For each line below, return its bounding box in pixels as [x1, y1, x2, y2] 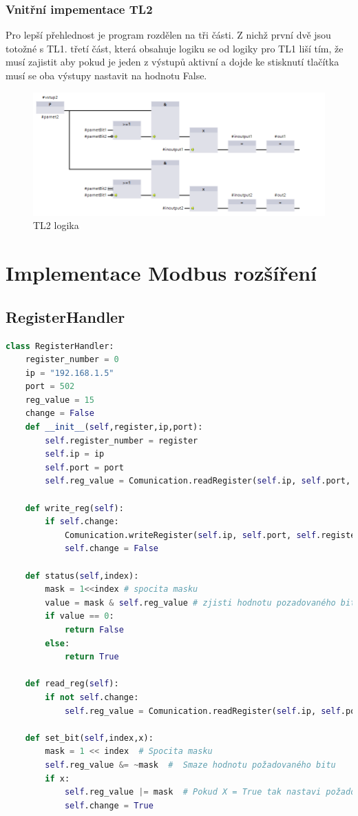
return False [64, 624, 124, 635]
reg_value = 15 [25, 395, 94, 405]
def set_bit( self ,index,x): [25, 733, 154, 743]
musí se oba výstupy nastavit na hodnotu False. [6, 68, 207, 82]
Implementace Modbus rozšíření [6, 259, 317, 287]
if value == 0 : [45, 611, 114, 621]
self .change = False [64, 544, 158, 554]
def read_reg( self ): [25, 679, 119, 689]
